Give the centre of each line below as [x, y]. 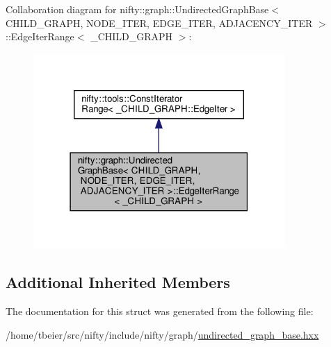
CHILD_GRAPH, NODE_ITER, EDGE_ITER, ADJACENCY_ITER [159, 23]
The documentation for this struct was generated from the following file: [160, 311]
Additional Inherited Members [118, 282]
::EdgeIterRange [40, 36]
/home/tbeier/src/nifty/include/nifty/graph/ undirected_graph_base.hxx [162, 334]
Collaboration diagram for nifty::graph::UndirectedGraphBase [137, 9]
